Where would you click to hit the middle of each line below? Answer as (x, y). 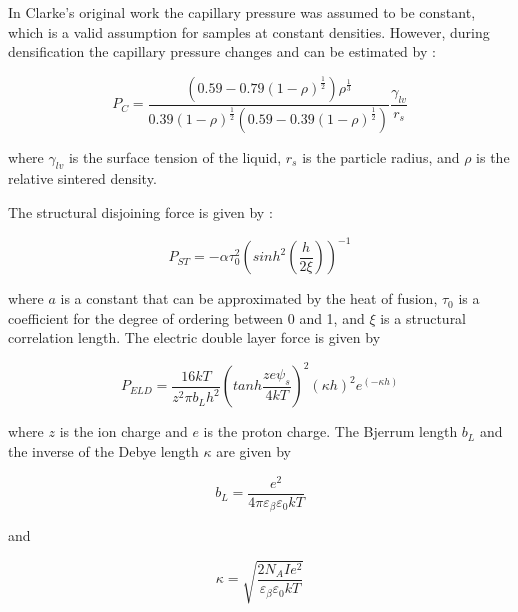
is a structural (423, 317)
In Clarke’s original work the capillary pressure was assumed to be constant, (242, 12)
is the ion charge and (123, 431)
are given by (253, 451)
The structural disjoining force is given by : (140, 212)
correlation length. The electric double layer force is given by (194, 337)
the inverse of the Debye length (103, 451)
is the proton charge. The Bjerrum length (330, 431)
